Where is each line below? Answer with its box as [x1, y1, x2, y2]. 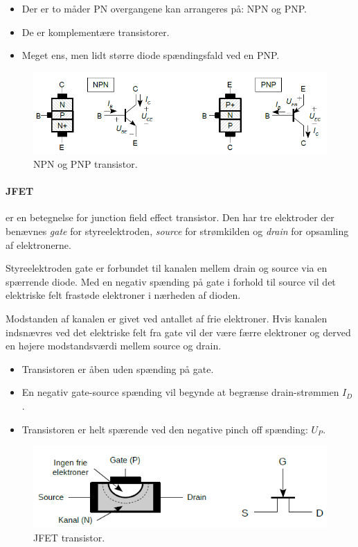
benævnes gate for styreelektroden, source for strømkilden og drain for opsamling [6, 224, 349, 238]
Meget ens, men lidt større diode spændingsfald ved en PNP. [21, 48, 280, 62]
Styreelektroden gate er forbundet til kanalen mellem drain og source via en [6, 261, 328, 275]
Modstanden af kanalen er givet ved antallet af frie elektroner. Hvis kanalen [6, 311, 328, 325]
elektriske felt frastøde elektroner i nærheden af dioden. [6, 288, 241, 302]
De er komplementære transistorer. [21, 24, 170, 39]
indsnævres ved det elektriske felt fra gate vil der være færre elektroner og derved [6, 324, 351, 339]
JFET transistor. [33, 530, 105, 544]
